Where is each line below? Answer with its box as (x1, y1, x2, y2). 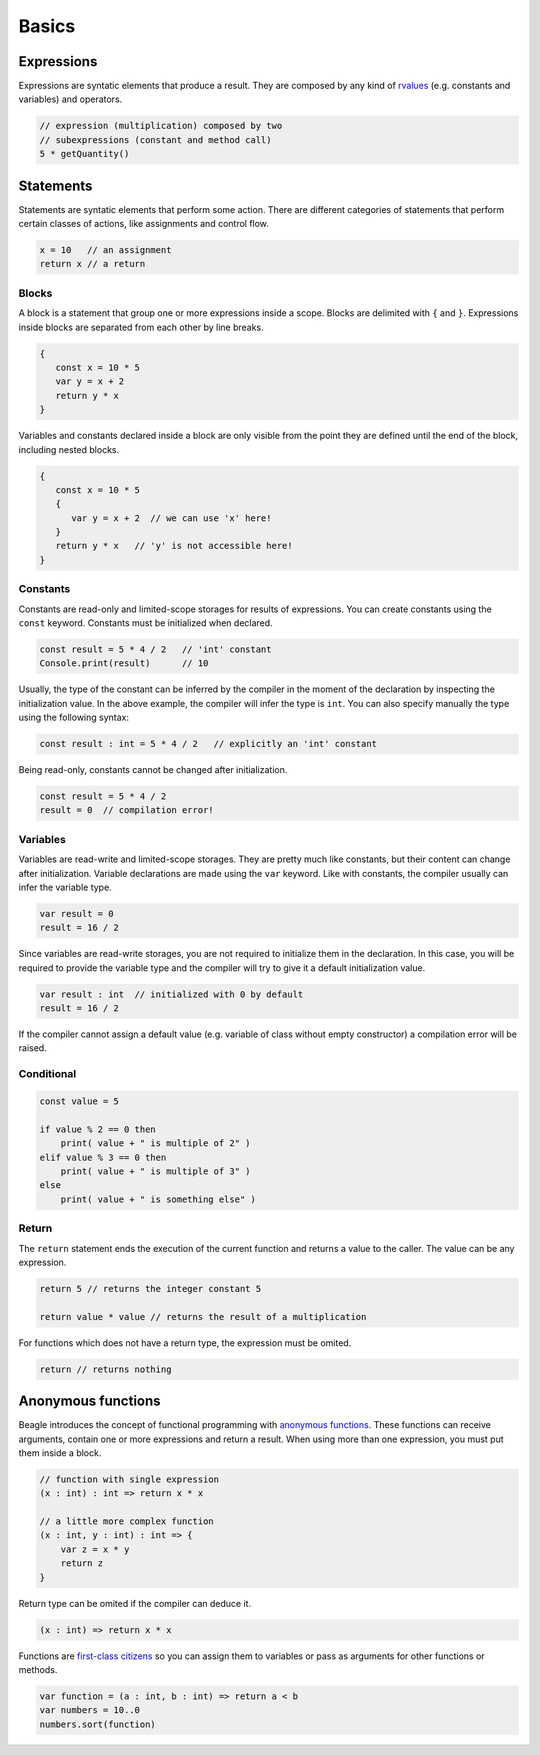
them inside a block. (18, 1446, 102, 1459)
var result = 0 (39, 908, 114, 919)
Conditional (18, 1067, 77, 1081)
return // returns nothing (39, 1363, 172, 1375)
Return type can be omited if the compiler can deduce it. (18, 1597, 252, 1609)
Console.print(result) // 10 (39, 658, 209, 669)
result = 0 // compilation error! (39, 805, 214, 816)
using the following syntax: (18, 711, 130, 724)
